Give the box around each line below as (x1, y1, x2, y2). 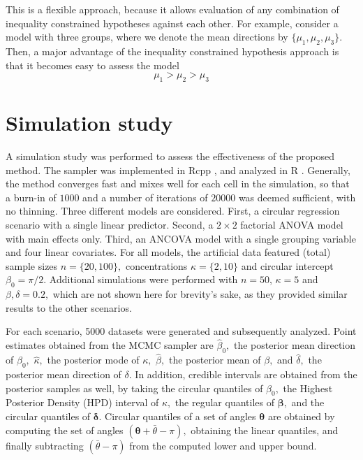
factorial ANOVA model (240, 217, 343, 232)
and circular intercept (241, 258, 334, 273)
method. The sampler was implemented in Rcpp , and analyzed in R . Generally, (6, 162, 350, 177)
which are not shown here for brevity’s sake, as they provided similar (52, 287, 348, 301)
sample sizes (6, 258, 58, 273)
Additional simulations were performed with (49, 272, 238, 287)
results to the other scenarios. (6, 300, 132, 315)
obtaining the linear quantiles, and (191, 422, 339, 437)
